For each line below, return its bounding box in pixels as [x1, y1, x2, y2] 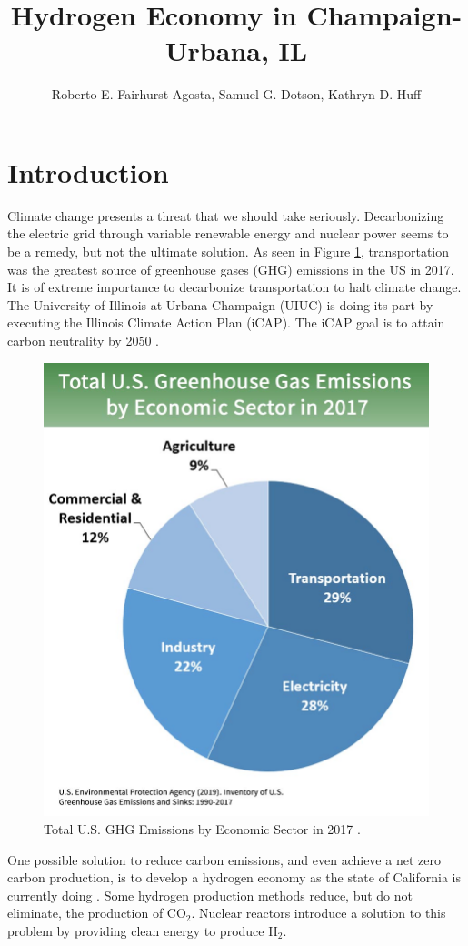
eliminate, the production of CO [7, 903, 186, 922]
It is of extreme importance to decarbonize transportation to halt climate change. [7, 277, 462, 297]
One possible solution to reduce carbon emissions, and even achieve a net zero [7, 850, 441, 869]
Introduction [7, 153, 169, 190]
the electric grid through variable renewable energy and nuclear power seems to [7, 224, 449, 243]
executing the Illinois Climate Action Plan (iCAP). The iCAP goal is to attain [7, 313, 445, 332]
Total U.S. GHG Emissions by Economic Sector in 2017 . [44, 820, 361, 838]
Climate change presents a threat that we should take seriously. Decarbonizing [7, 206, 444, 225]
